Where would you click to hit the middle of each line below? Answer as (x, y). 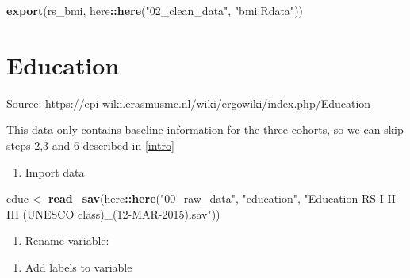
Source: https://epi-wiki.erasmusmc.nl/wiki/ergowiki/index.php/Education (189, 103)
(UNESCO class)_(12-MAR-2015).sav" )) (121, 213)
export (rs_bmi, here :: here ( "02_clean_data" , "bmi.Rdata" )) (155, 10)
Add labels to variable (79, 267)
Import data (55, 171)
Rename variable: (67, 240)
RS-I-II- (380, 198)
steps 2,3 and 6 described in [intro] (90, 145)
